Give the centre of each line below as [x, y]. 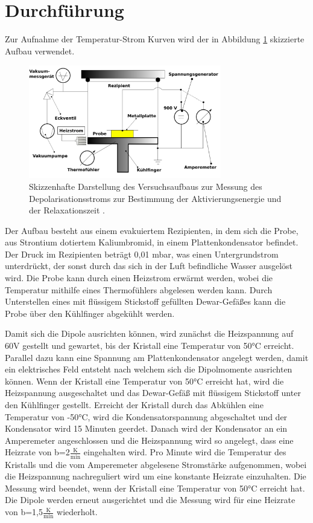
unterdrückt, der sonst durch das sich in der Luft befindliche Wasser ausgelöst [149, 266]
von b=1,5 [24, 512]
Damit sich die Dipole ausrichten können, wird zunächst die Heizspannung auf [149, 333]
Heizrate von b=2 [37, 452]
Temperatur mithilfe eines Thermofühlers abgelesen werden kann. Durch [139, 289]
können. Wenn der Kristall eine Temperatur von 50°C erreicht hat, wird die [144, 381]
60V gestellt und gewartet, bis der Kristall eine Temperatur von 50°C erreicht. [150, 346]
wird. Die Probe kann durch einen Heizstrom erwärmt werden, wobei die [139, 278]
